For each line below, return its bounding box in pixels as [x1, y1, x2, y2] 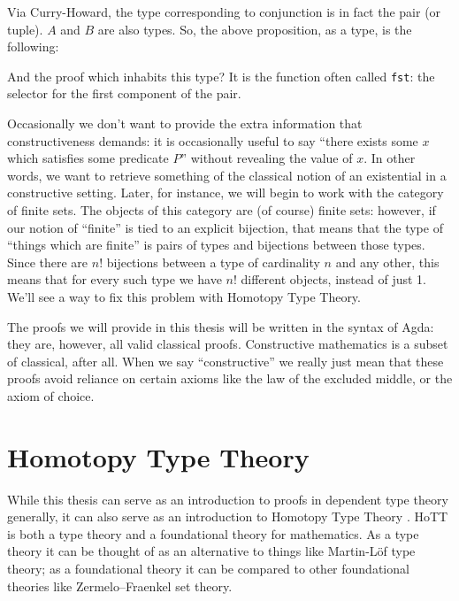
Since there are [7, 252, 88, 271]
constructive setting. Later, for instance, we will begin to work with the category [7, 183, 444, 202]
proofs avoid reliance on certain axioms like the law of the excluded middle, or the [7, 369, 453, 388]
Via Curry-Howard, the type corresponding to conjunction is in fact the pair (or [7, 3, 441, 20]
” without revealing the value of [180, 149, 353, 167]
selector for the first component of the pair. [7, 84, 241, 103]
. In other [363, 149, 416, 167]
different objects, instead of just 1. [241, 270, 427, 289]
